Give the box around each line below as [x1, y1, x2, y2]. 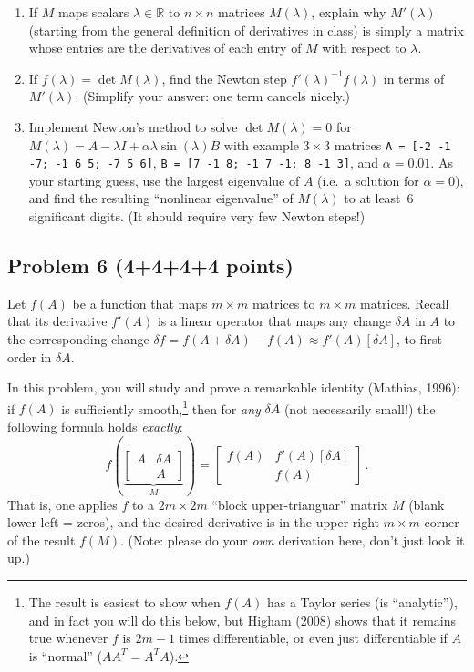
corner [424, 513, 459, 532]
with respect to [322, 38, 407, 57]
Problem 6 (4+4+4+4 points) [7, 251, 294, 280]
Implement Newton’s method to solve [28, 117, 238, 136]
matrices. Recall [359, 293, 449, 312]
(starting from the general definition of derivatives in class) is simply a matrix [28, 20, 464, 39]
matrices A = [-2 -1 [334, 135, 451, 154]
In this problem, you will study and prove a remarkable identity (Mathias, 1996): [7, 378, 460, 397]
